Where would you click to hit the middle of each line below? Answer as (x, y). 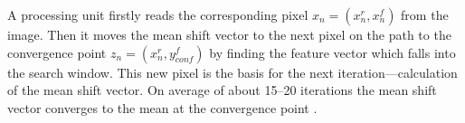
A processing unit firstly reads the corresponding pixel (158, 14)
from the (425, 14)
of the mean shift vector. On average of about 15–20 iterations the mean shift (222, 90)
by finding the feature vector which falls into (332, 52)
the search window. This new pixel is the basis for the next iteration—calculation (232, 72)
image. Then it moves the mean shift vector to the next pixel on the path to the (229, 34)
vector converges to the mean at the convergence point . (162, 107)
